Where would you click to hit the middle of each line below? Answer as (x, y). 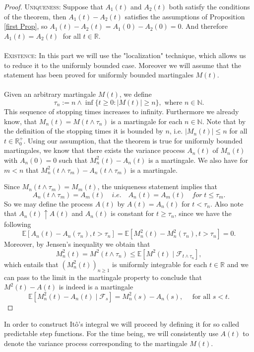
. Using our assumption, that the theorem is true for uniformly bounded (133, 140)
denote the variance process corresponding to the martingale (96, 343)
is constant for (132, 213)
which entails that (31, 264)
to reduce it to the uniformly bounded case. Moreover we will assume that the (123, 65)
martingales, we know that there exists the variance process (95, 150)
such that (73, 160)
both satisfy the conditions (209, 6)
